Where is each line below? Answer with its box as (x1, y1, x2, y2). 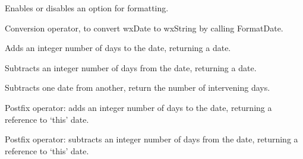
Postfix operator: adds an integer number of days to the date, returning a (5, 101, 272, 113)
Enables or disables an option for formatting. (5, 2, 169, 14)
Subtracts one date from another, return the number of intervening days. (5, 81, 270, 94)
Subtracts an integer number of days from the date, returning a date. (5, 61, 257, 74)
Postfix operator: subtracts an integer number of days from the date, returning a (5, 133, 298, 145)
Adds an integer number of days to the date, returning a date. (5, 42, 231, 54)
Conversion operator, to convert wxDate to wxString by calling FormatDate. (5, 21, 283, 34)
